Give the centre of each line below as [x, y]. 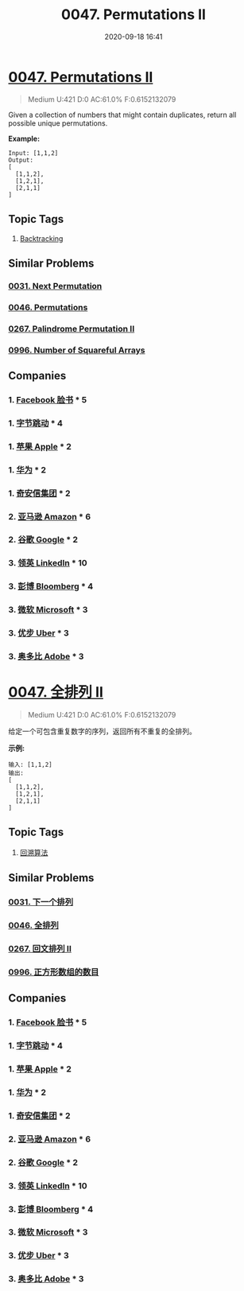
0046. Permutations [48, 307]
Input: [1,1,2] [33, 153]
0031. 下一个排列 [41, 902]
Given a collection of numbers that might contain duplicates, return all [122, 115]
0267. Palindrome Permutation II [72, 329]
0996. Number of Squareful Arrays [77, 350]
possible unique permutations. [58, 123]
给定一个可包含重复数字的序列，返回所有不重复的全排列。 [102, 731]
